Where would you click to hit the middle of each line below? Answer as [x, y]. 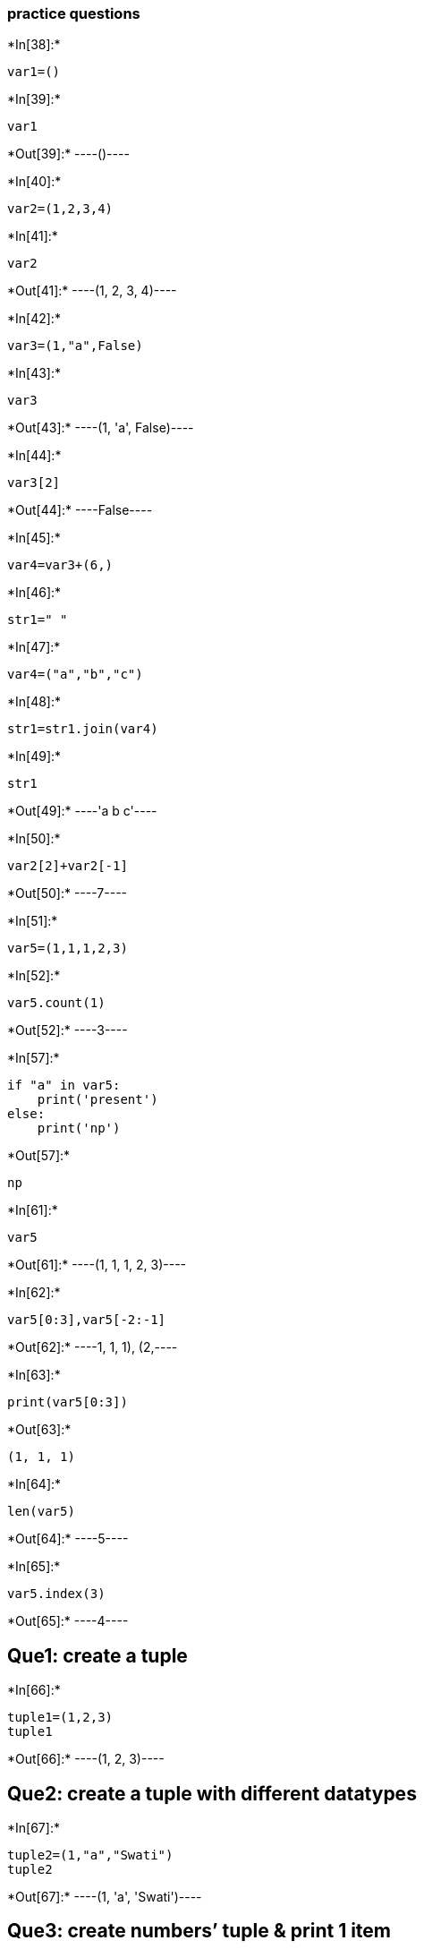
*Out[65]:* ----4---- [68, 1621]
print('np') [79, 1128]
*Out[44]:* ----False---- [80, 510]
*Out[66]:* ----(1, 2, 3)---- [86, 1759]
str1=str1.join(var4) [83, 729]
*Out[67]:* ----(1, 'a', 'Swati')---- [105, 1897]
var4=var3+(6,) [60, 565]
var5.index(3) [56, 1594]
